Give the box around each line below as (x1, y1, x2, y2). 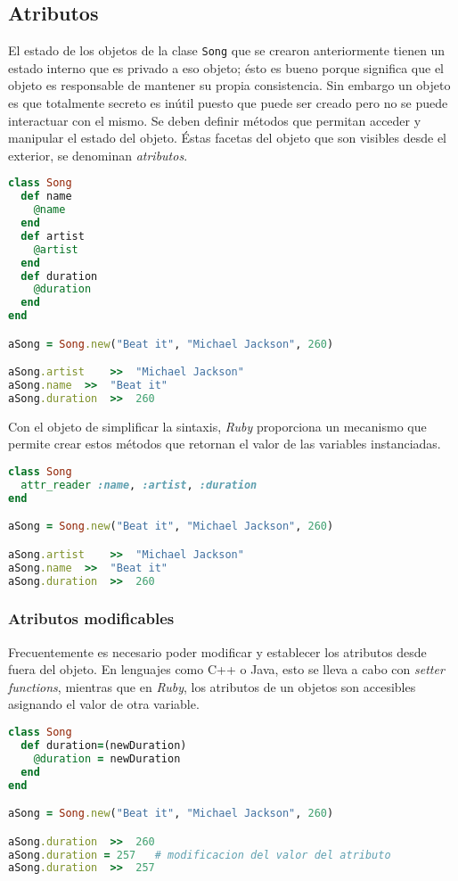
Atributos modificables (8, 607, 175, 630)
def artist (20, 229, 85, 243)
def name (20, 190, 72, 203)
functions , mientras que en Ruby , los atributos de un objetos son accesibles (8, 677, 416, 696)
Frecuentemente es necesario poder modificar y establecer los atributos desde (8, 642, 427, 661)
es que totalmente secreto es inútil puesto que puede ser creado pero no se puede (8, 94, 448, 112)
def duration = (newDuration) (20, 738, 187, 752)
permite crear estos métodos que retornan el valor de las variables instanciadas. (8, 434, 441, 453)
